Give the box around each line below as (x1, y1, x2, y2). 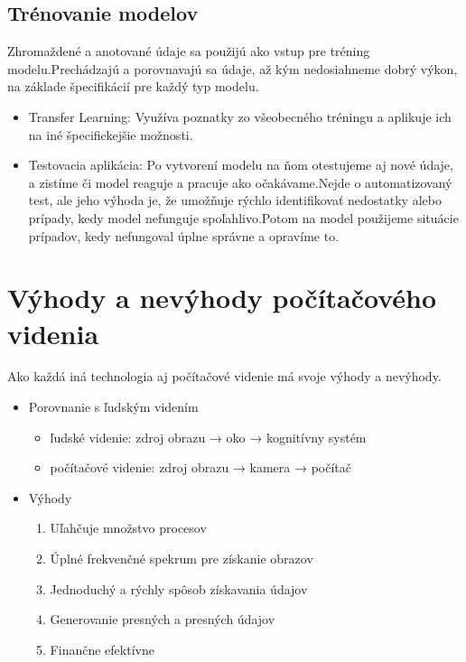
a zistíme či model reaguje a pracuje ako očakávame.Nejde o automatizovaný (28, 172, 452, 191)
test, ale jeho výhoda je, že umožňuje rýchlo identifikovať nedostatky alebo (28, 191, 442, 210)
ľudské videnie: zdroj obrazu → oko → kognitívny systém (50, 427, 367, 446)
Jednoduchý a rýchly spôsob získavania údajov (50, 579, 308, 598)
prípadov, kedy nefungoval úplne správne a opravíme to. (28, 226, 340, 245)
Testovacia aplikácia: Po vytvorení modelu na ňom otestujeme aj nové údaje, (28, 155, 453, 174)
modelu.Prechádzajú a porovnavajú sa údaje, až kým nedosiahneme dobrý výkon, (7, 59, 458, 78)
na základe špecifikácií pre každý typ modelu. (7, 77, 259, 96)
